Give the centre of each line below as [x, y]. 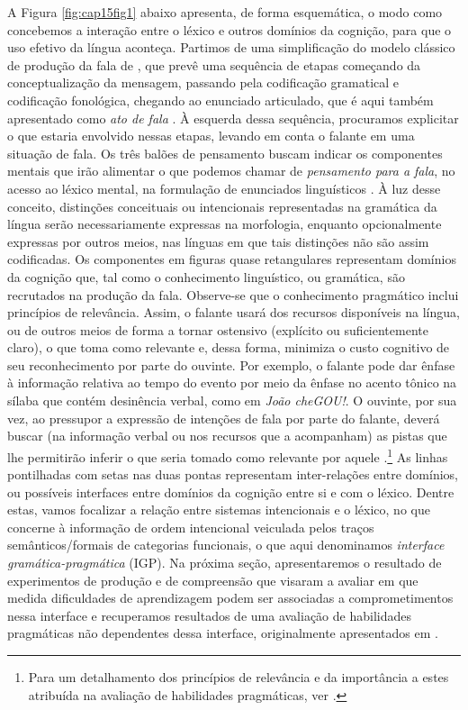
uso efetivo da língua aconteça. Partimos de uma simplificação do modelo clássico [231, 47]
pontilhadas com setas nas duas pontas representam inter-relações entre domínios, [233, 474]
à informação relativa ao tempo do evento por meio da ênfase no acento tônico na [232, 382]
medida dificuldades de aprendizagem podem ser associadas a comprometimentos [230, 598]
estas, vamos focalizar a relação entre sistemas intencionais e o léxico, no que [219, 510]
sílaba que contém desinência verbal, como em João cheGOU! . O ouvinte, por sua [232, 401]
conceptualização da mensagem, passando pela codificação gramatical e [203, 82]
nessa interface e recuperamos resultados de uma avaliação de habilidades [209, 615]
